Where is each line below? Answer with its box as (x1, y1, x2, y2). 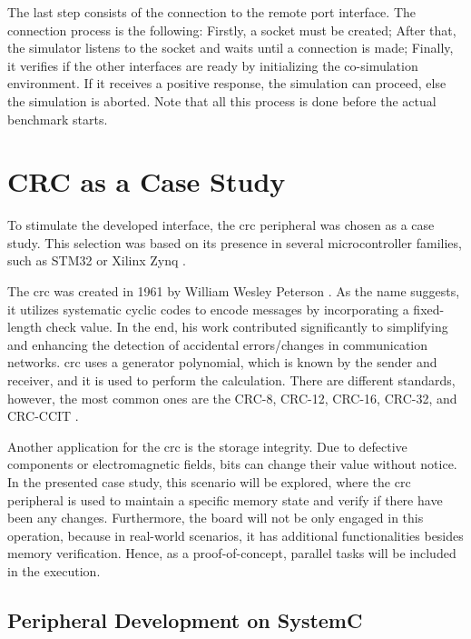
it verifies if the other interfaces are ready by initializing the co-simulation (7, 55, 418, 75)
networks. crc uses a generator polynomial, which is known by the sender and (7, 353, 437, 372)
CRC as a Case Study (7, 163, 286, 200)
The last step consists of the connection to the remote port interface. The (7, 3, 417, 21)
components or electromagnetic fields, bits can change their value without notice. (7, 454, 457, 474)
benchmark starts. (7, 109, 108, 128)
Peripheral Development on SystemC (7, 605, 363, 634)
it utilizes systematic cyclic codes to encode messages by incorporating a (7, 299, 409, 318)
